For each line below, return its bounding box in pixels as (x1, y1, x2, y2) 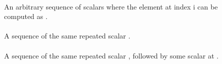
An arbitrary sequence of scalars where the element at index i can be (4, 1, 218, 11)
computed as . (4, 11, 48, 21)
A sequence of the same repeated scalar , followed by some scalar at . (4, 50, 219, 60)
